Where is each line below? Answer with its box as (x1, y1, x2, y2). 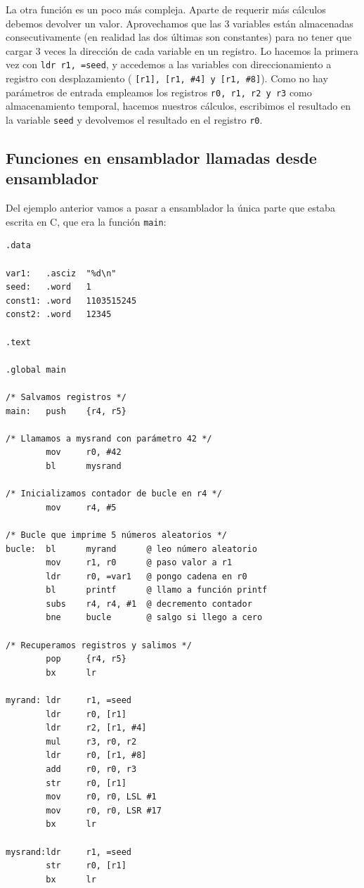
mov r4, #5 (46, 502, 117, 513)
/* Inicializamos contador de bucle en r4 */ (6, 489, 222, 499)
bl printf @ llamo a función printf (46, 585, 268, 596)
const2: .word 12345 (6, 309, 112, 320)
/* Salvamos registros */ (6, 392, 126, 402)
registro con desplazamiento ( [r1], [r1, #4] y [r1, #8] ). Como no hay (6, 71, 328, 86)
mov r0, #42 (46, 447, 122, 458)
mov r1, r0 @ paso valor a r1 (46, 558, 233, 568)
